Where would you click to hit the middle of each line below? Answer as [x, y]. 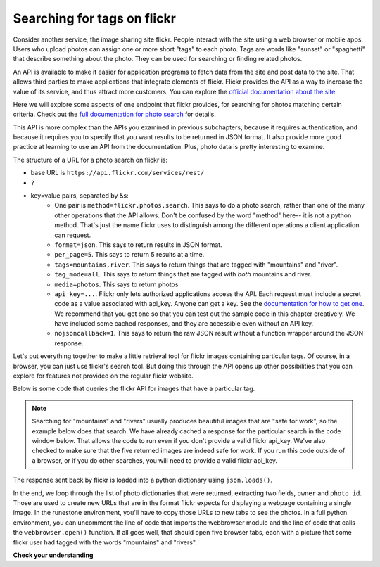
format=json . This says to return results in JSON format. [138, 244]
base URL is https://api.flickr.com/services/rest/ [117, 173]
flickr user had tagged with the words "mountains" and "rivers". [105, 542]
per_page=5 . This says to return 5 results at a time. [129, 255]
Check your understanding [53, 555]
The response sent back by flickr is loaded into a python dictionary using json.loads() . [142, 480]
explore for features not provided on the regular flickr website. [103, 376]
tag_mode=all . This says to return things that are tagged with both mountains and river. [183, 274]
